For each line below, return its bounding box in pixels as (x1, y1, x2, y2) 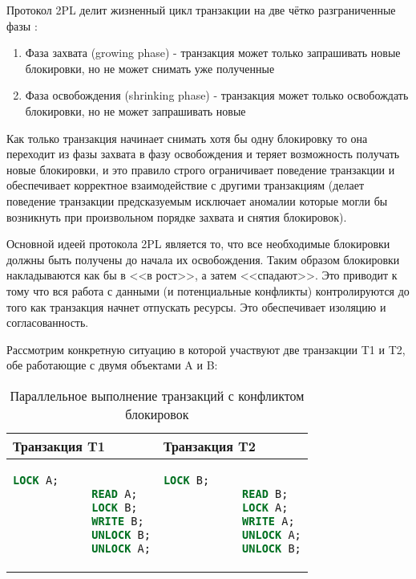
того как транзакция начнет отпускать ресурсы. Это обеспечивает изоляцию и (6, 298, 386, 315)
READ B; (242, 487, 289, 500)
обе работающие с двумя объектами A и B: (6, 357, 218, 373)
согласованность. (6, 314, 89, 331)
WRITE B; (91, 514, 144, 528)
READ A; (91, 487, 138, 500)
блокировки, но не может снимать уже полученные (25, 59, 275, 76)
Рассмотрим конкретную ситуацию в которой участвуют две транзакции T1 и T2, (6, 340, 406, 357)
